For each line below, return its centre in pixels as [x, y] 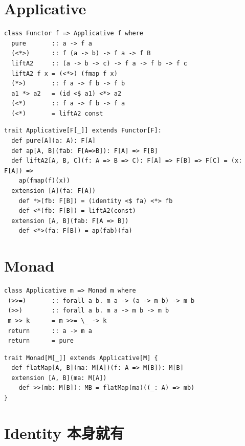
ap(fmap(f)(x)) [44, 181]
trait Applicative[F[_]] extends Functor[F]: [83, 131]
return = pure [41, 341]
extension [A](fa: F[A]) [53, 191]
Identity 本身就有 [64, 432]
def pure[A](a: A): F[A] [53, 141]
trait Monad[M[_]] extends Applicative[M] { [81, 358]
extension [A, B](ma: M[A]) [59, 378]
